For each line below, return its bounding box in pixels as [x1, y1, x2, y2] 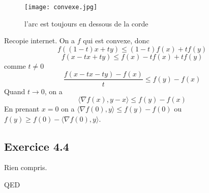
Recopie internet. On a [4, 35, 75, 46]
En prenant [4, 103, 40, 114]
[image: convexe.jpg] [24, 4, 98, 11]
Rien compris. [4, 162, 47, 173]
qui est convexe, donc [83, 35, 150, 46]
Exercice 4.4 [4, 138, 69, 154]
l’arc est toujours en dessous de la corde [24, 18, 148, 29]
